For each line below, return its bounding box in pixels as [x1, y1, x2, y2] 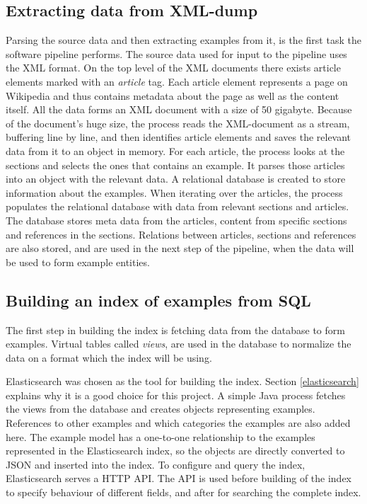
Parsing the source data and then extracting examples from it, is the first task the [6, 33, 361, 47]
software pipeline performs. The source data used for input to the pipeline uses [6, 46, 347, 61]
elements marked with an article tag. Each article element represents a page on [6, 74, 348, 88]
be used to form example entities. [6, 254, 150, 269]
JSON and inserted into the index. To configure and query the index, [6, 457, 305, 471]
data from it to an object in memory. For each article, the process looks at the [6, 143, 345, 158]
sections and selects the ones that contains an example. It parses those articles [6, 157, 345, 172]
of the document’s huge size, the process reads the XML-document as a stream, [6, 115, 350, 130]
